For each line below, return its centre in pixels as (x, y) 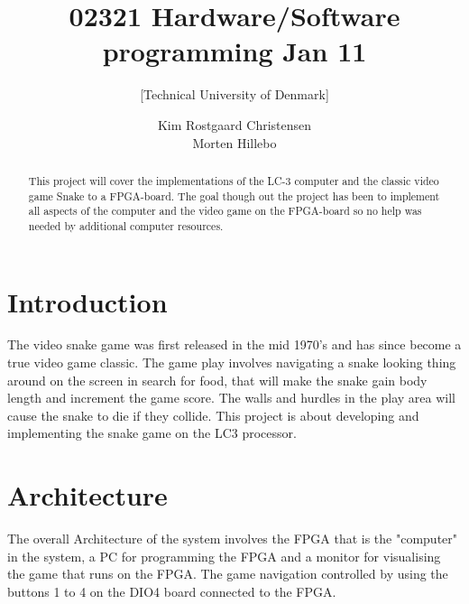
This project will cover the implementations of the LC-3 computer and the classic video (234, 180)
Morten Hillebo (234, 142)
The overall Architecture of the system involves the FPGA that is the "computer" (233, 539)
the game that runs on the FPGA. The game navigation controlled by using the (228, 574)
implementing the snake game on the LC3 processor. (152, 433)
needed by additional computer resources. (126, 225)
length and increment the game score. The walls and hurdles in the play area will (231, 398)
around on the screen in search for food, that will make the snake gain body (217, 380)
